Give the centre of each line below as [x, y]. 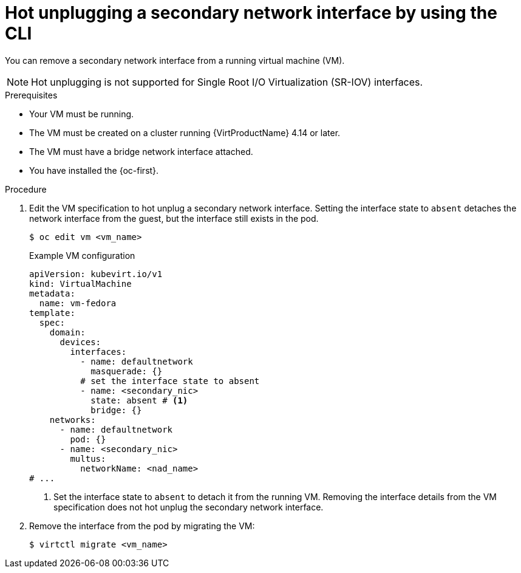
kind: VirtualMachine [80, 283]
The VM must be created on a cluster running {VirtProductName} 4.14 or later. [185, 132]
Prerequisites [31, 95]
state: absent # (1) [139, 400]
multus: [88, 458]
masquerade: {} [127, 371]
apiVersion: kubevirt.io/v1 [96, 274]
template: [52, 313]
